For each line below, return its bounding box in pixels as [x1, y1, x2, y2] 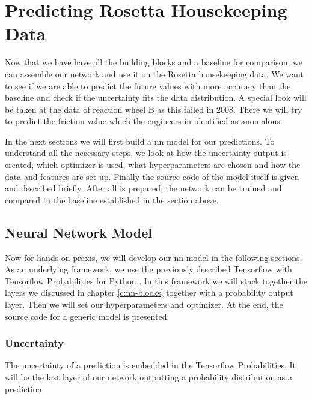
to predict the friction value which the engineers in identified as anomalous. [5, 115, 283, 127]
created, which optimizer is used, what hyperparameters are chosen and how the [5, 158, 301, 171]
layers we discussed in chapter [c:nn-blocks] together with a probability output [5, 286, 293, 299]
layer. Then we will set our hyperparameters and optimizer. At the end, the [5, 298, 283, 311]
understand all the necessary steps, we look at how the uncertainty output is [5, 146, 287, 159]
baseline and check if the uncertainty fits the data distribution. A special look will [5, 91, 307, 104]
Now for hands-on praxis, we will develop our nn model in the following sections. [5, 251, 302, 263]
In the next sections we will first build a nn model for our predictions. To [5, 134, 275, 147]
